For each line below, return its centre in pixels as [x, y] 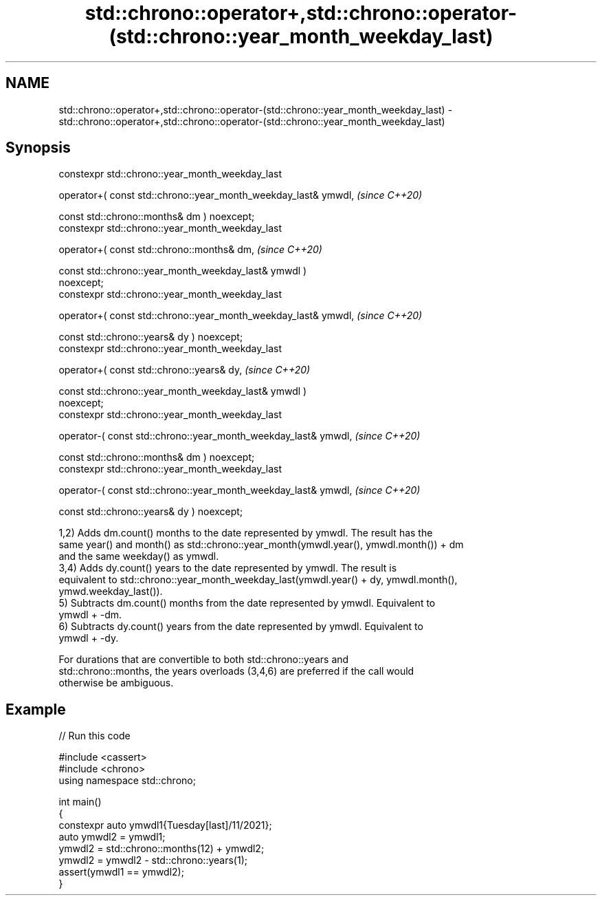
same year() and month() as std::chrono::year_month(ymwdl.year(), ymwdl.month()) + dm [261, 545]
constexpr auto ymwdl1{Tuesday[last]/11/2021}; [165, 825]
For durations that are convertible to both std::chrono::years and [204, 660]
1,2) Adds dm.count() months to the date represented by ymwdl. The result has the [246, 533]
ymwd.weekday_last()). [111, 591]
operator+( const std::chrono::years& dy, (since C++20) [185, 370]
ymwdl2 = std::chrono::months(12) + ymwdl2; [161, 849]
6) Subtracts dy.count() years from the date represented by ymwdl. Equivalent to [241, 627]
